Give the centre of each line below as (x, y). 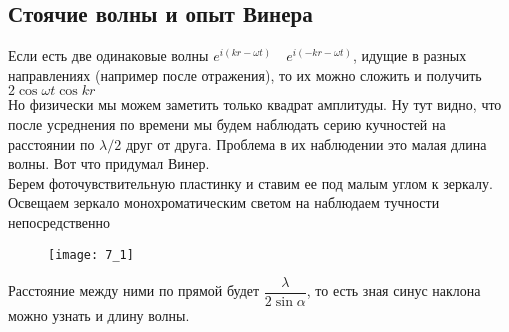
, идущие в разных (409, 55)
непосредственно (59, 221)
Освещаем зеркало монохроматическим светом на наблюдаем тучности (224, 202)
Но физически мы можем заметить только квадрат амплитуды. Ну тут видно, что (255, 104)
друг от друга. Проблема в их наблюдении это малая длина (306, 143)
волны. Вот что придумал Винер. (109, 163)
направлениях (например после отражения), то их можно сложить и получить (245, 74)
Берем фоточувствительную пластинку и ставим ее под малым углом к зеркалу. (250, 182)
